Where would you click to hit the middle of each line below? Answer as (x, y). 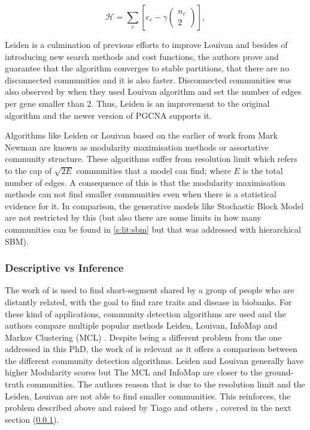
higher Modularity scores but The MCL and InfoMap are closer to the (133, 372)
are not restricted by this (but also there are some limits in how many (133, 217)
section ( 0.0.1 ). (32, 419)
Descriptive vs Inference (64, 268)
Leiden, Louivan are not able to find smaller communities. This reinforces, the (148, 396)
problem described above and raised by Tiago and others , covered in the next (148, 408)
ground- (279, 372)
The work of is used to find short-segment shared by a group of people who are (150, 290)
